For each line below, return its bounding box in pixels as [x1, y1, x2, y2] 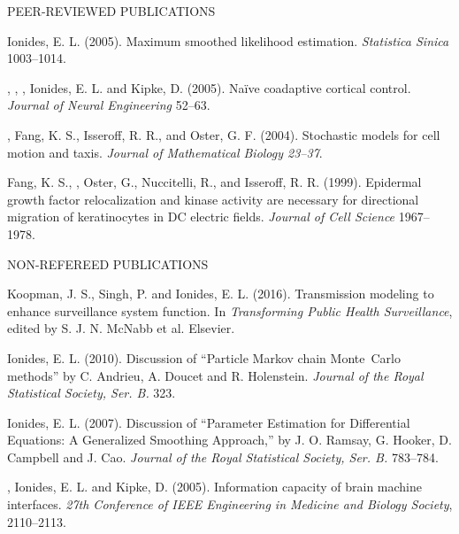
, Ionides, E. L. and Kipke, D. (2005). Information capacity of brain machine [7, 477, 422, 496]
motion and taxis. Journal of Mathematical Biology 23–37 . [7, 143, 323, 161]
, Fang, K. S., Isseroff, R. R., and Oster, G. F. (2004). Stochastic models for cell [7, 125, 440, 143]
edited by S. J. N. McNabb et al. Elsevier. [7, 319, 235, 337]
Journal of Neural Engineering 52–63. [7, 96, 210, 114]
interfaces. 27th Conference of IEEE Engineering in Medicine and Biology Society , [7, 495, 453, 514]
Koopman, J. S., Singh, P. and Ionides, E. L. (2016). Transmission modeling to [7, 284, 434, 303]
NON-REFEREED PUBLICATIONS [7, 254, 209, 273]
